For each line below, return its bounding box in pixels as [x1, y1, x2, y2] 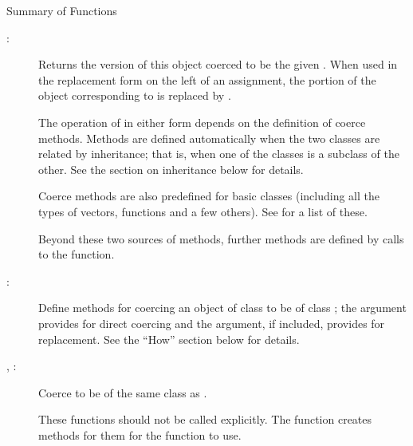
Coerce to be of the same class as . [38, 384, 207, 401]
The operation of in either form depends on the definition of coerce [38, 113, 366, 130]
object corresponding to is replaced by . [38, 87, 231, 104]
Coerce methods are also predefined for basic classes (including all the [38, 187, 380, 204]
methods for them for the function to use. [38, 426, 242, 443]
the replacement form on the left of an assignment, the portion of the [38, 71, 376, 88]
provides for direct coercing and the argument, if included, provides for [38, 314, 385, 331]
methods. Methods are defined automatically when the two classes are [38, 129, 380, 146]
